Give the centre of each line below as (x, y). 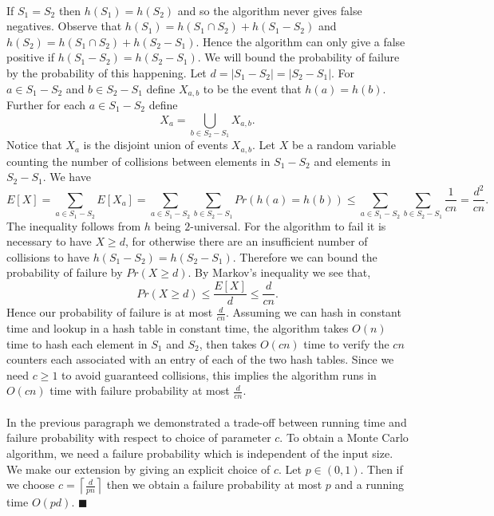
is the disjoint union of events (156, 145)
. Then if (381, 469)
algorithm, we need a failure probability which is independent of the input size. (200, 453)
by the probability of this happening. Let (107, 72)
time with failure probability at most (140, 390)
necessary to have (49, 241)
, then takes (228, 343)
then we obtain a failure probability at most (214, 484)
